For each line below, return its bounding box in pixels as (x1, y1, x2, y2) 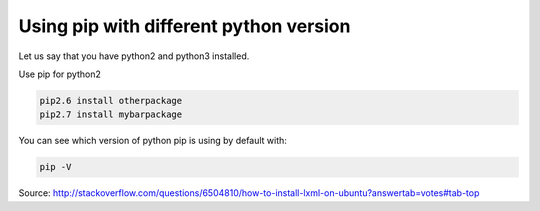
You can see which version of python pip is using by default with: (18, 135, 287, 147)
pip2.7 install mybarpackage (39, 109, 183, 120)
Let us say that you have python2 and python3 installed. (18, 50, 250, 62)
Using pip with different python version (18, 15, 351, 37)
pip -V (39, 161, 72, 173)
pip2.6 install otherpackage (39, 95, 183, 106)
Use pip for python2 (18, 68, 102, 80)
